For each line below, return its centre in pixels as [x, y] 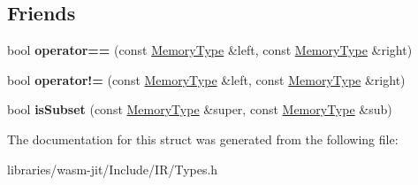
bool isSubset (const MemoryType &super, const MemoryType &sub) [200, 109]
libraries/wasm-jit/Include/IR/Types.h [113, 169]
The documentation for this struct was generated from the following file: [203, 139]
